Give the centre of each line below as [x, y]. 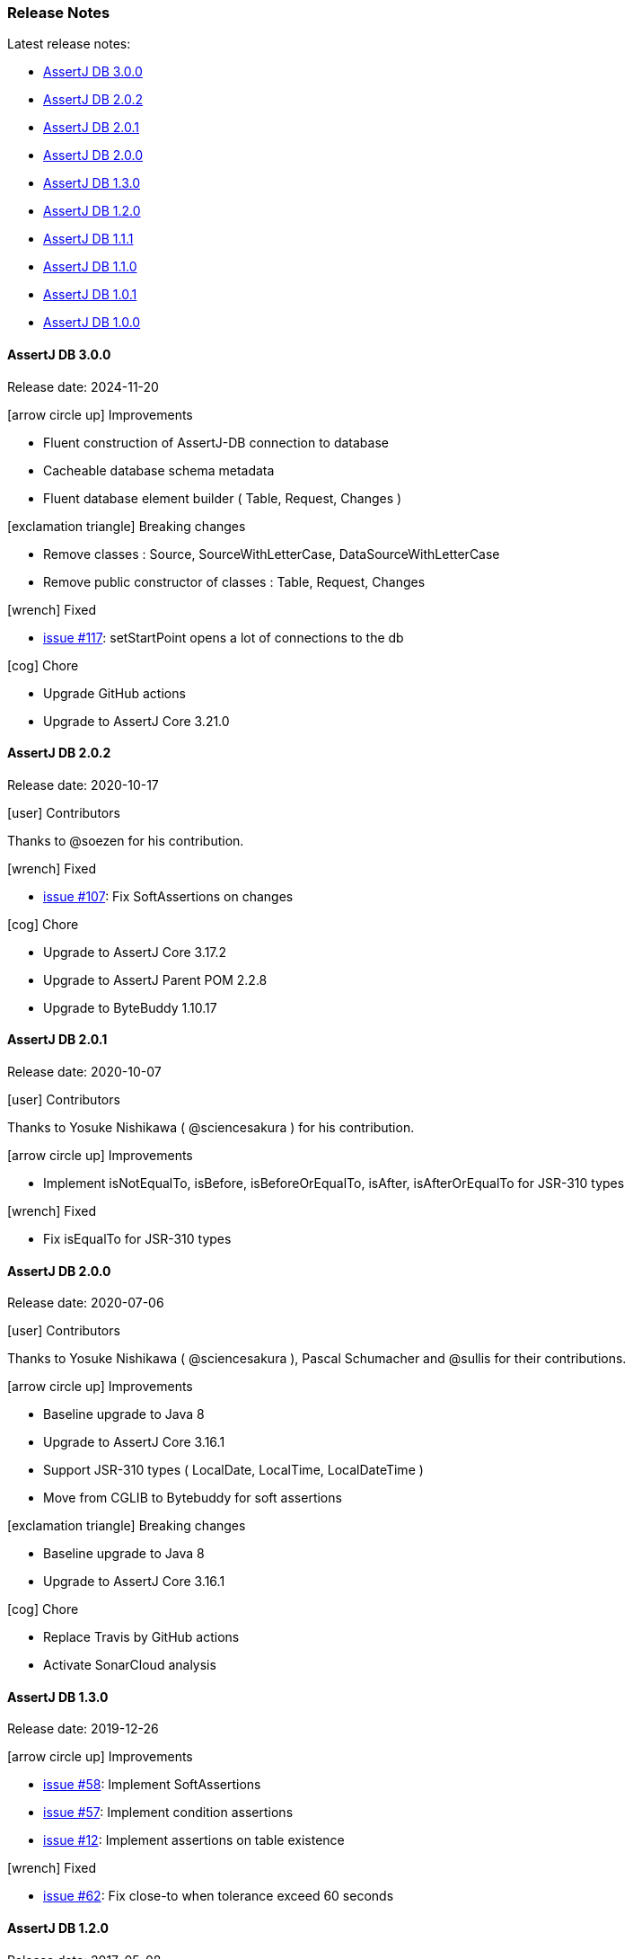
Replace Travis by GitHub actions [141, 1637]
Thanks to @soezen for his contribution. [126, 840]
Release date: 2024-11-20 [83, 386]
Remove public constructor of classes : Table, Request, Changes [234, 581]
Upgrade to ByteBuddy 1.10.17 [130, 1007]
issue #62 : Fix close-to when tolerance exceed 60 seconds [219, 1896]
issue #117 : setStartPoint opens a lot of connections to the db [224, 637]
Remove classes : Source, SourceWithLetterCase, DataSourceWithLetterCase [272, 554]
